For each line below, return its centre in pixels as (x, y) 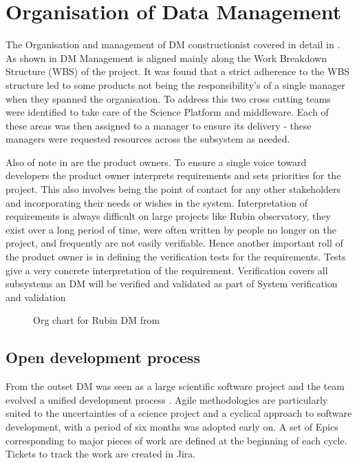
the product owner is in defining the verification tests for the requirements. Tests (176, 257)
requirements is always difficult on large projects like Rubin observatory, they (168, 216)
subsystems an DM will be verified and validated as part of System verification (172, 284)
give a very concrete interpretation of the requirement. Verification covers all (167, 270)
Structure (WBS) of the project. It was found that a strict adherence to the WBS (178, 71)
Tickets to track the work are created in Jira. (101, 454)
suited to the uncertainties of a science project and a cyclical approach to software (179, 413)
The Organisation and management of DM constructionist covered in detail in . (173, 44)
